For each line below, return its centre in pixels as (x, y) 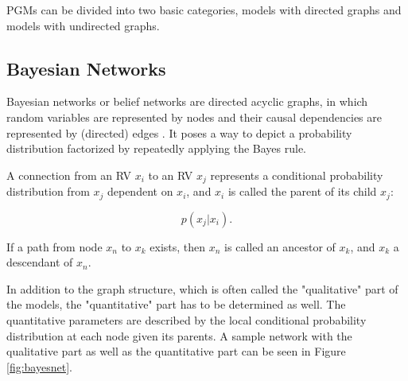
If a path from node (54, 246)
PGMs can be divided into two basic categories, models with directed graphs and (204, 10)
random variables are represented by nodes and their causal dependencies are (194, 117)
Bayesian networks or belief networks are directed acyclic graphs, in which (187, 101)
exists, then (178, 246)
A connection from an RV (69, 175)
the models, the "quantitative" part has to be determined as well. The (176, 304)
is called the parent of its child (302, 191)
